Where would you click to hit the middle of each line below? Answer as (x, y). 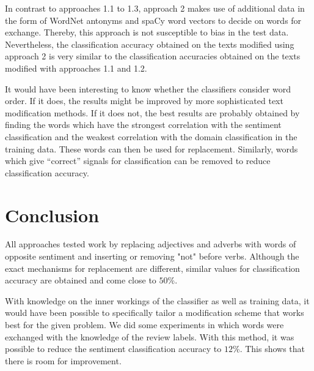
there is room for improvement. (63, 360)
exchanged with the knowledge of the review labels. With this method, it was (150, 336)
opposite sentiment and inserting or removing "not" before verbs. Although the (152, 256)
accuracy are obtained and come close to (81, 280)
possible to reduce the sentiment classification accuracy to (113, 349)
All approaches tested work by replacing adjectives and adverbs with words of (151, 244)
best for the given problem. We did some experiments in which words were (144, 324)
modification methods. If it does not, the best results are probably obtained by (152, 112)
